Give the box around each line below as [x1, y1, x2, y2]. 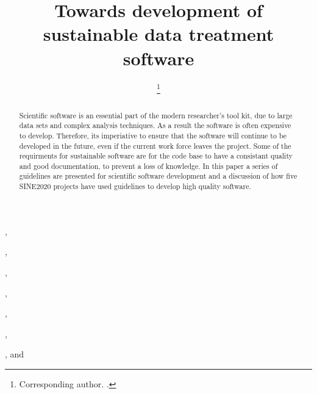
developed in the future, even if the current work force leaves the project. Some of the [19, 140, 291, 151]
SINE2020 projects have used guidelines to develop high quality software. [19, 181, 251, 192]
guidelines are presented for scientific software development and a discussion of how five [19, 171, 297, 181]
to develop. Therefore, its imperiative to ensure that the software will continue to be [19, 130, 287, 140]
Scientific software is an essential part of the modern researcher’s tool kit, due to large [19, 110, 293, 120]
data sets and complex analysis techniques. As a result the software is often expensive [19, 120, 291, 131]
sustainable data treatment [43, 21, 274, 46]
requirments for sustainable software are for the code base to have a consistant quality [19, 151, 293, 161]
